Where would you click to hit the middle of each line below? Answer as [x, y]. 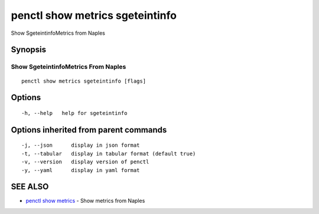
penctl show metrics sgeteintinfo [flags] [84, 81]
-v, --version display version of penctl [85, 162]
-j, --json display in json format [81, 145]
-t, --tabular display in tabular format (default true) [109, 154]
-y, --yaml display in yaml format [81, 170]
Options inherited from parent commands [89, 130]
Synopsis [29, 50]
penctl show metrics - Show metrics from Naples [85, 201]
